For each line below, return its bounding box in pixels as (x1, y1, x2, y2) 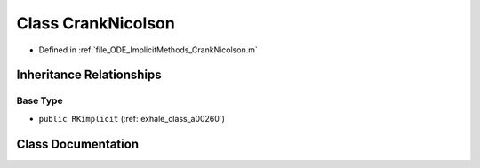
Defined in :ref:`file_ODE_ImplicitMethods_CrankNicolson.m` (38, 44, 258, 55)
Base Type (16, 94, 63, 107)
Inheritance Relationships (16, 68, 162, 83)
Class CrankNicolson (16, 13, 175, 33)
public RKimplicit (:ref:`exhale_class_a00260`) (38, 113, 226, 124)
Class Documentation (16, 136, 140, 151)
